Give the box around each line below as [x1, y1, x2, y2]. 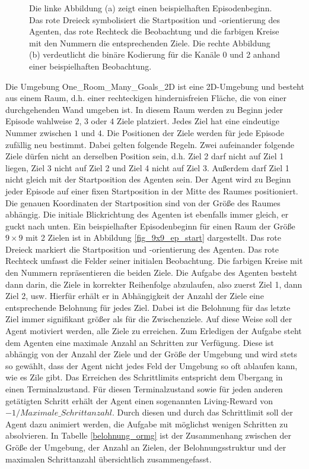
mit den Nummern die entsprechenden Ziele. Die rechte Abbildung [29, 36, 270, 49]
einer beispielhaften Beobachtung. [29, 59, 152, 72]
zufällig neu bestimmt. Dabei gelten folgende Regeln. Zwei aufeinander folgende [5, 138, 295, 150]
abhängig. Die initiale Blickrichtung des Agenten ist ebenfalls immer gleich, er [5, 208, 289, 221]
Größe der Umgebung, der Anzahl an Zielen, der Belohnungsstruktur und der [5, 440, 286, 453]
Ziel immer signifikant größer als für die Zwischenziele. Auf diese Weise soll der [5, 313, 292, 325]
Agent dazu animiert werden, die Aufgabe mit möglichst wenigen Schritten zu [5, 417, 288, 430]
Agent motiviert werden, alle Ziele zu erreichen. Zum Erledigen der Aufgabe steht [5, 325, 302, 337]
